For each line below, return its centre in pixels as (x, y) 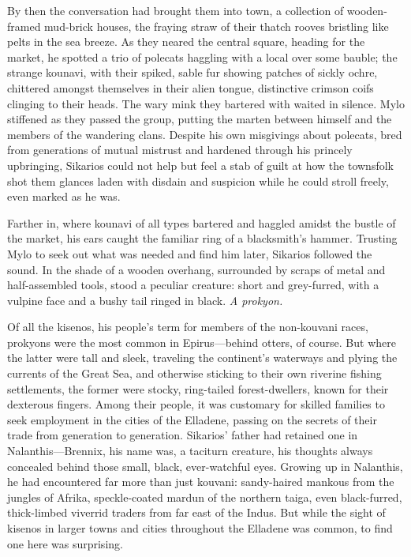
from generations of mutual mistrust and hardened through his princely (180, 150)
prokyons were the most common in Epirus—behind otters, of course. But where (202, 342)
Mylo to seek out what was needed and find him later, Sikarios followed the (190, 253)
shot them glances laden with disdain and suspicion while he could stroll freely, (198, 181)
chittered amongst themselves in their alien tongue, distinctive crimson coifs (191, 87)
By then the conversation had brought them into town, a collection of (176, 10)
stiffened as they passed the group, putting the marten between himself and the (200, 119)
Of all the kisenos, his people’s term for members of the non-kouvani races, (188, 327)
